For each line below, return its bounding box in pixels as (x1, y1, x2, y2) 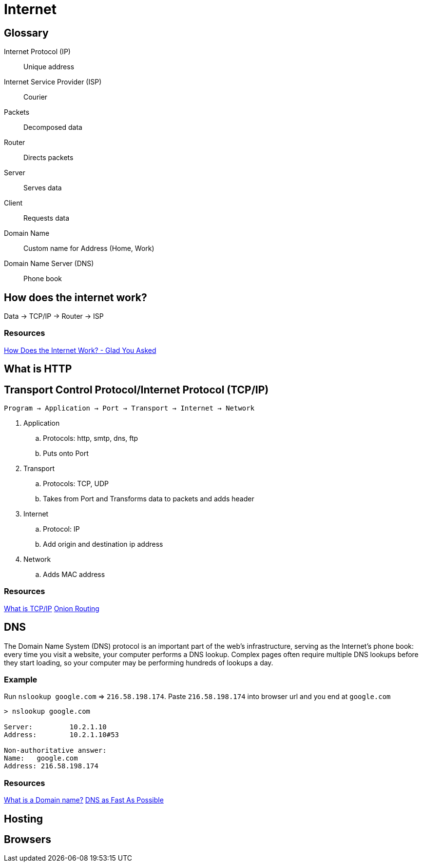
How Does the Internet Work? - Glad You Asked (4, 346, 156, 354)
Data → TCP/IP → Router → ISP (4, 312, 104, 321)
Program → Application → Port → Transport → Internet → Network (4, 404, 255, 412)
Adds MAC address (43, 570, 105, 579)
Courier (23, 93, 48, 102)
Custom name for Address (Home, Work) (23, 244, 154, 253)
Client (4, 199, 23, 207)
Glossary (4, 26, 49, 39)
